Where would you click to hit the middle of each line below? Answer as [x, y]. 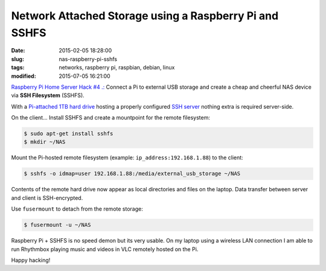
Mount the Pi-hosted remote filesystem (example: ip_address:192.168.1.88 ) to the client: [127, 158]
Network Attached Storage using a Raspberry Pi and [145, 16]
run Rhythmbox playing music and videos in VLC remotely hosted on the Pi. [105, 249]
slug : [18, 59]
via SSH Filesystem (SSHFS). [48, 95]
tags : [18, 68]
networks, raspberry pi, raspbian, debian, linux [117, 68]
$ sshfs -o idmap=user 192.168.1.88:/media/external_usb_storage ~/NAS [132, 174]
